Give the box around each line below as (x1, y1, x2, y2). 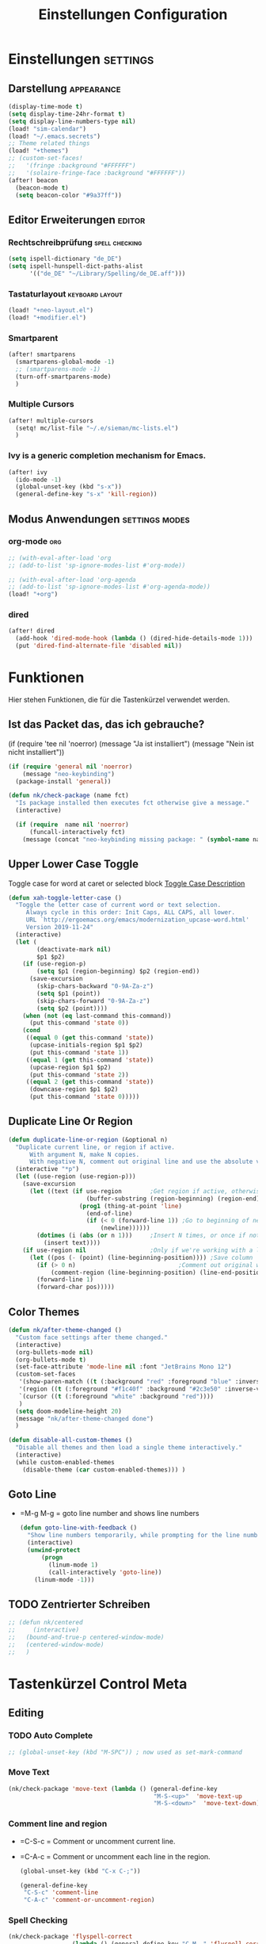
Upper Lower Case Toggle (8, 858, 139, 871)
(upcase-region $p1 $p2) (28, 1063, 112, 1071)
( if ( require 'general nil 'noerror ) (8, 763, 133, 771)
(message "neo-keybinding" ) (22, 770, 115, 778)
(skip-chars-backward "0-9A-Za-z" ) (36, 982, 154, 990)
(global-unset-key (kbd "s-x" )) (15, 483, 123, 491)
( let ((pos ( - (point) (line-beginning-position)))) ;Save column (28, 1253, 253, 1261)
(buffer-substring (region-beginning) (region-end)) (85, 1195, 264, 1203)
